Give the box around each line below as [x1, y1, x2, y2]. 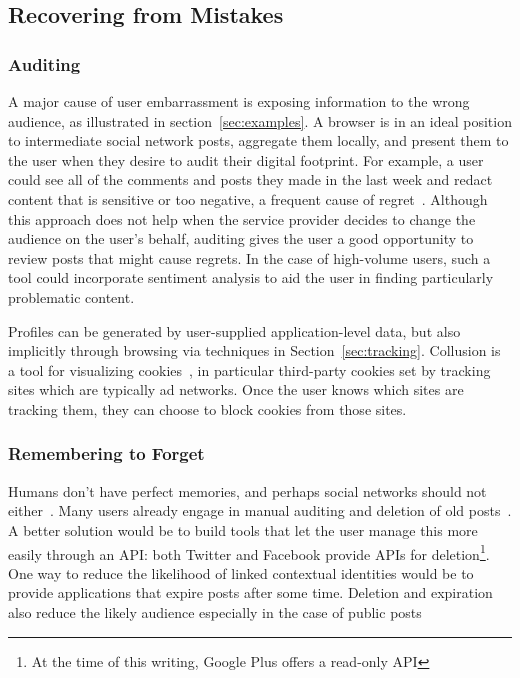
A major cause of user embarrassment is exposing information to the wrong [8, 91, 470, 111]
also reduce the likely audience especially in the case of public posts [8, 601, 422, 622]
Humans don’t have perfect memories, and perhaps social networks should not [8, 480, 487, 501]
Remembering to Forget [8, 441, 205, 466]
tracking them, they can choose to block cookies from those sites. [8, 398, 407, 419]
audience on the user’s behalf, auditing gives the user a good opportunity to [8, 228, 474, 249]
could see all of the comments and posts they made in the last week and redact [8, 169, 493, 190]
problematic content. [8, 286, 135, 307]
